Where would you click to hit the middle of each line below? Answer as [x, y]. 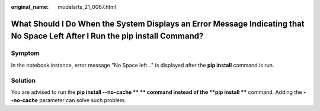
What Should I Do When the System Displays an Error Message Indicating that [158, 24]
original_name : [30, 7]
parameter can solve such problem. [83, 100]
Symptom [25, 53]
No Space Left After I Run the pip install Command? [107, 36]
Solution [23, 80]
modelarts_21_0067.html [87, 7]
